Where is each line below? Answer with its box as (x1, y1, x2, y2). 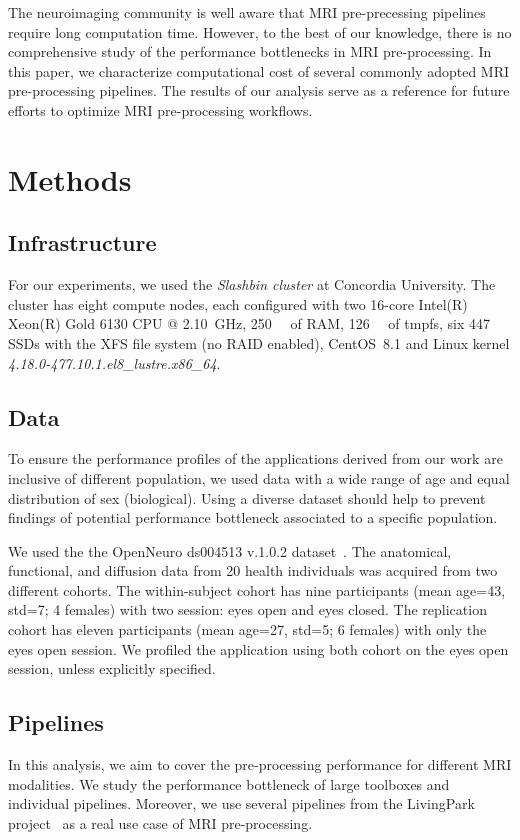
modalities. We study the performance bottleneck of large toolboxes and (8, 773, 450, 794)
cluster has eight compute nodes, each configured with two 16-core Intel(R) (8, 293, 468, 314)
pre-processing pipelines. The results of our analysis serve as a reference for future (8, 80, 510, 101)
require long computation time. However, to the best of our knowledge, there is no (8, 21, 512, 42)
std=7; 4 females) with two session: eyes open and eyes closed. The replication (8, 599, 487, 620)
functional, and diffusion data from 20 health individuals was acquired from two (8, 560, 498, 581)
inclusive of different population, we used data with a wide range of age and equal (8, 467, 510, 488)
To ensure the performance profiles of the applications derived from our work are (8, 448, 503, 469)
